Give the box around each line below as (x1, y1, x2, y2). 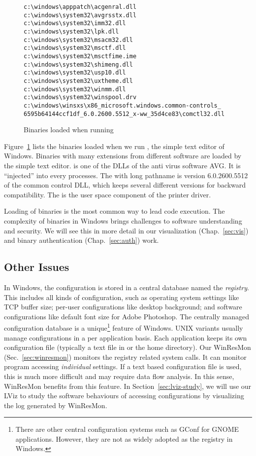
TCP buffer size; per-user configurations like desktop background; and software (4, 302, 242, 312)
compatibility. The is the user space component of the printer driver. (4, 189, 211, 199)
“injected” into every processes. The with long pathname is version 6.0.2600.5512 (4, 170, 248, 180)
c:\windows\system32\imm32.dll (24, 20, 126, 27)
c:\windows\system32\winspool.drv (24, 94, 137, 101)
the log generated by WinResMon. (4, 400, 107, 410)
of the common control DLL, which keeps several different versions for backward (4, 180, 246, 190)
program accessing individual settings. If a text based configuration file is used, (4, 361, 242, 372)
